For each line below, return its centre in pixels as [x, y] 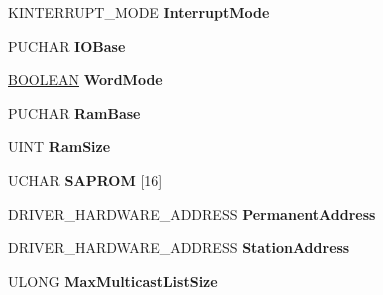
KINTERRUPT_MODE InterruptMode [139, 12]
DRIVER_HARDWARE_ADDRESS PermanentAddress [192, 213]
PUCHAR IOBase [67, 45]
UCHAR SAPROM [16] [85, 179]
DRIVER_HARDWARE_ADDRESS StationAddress [179, 247]
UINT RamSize [59, 146]
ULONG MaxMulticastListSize [113, 280]
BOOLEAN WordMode [85, 79]
